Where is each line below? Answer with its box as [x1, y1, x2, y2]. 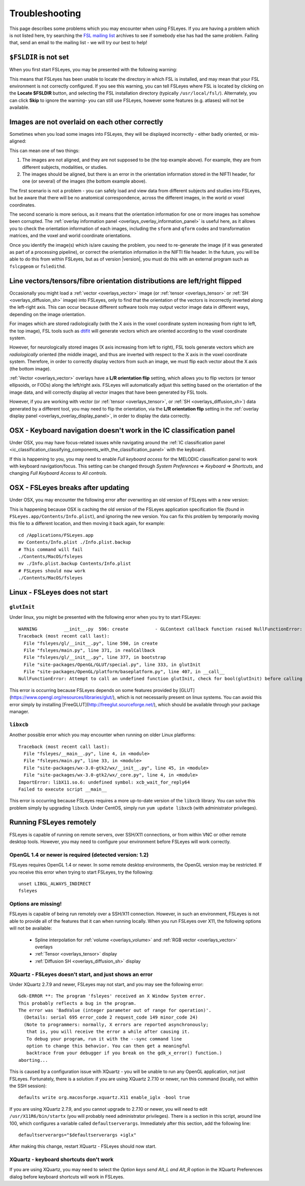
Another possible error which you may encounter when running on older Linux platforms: [9, 732, 196, 738]
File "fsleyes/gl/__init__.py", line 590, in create [23, 640, 158, 646]
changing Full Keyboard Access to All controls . [9, 470, 107, 476]
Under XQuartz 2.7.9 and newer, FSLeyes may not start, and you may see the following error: [9, 981, 204, 987]
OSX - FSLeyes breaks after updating [9, 483, 130, 492]
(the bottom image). [9, 365, 51, 371]
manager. [9, 709, 29, 715]
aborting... [18, 1057, 48, 1063]
